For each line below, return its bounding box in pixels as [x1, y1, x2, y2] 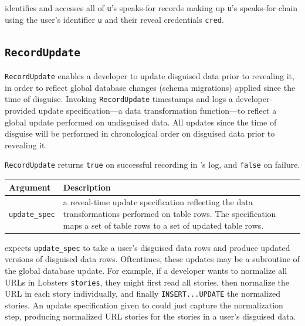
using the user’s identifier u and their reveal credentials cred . [5, 13, 224, 25]
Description [63, 181, 111, 193]
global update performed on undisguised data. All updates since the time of [5, 116, 277, 128]
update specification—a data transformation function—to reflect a [38, 104, 277, 116]
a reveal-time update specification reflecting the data [63, 196, 253, 208]
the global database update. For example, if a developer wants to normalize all [5, 264, 287, 276]
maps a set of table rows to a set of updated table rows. [63, 219, 264, 231]
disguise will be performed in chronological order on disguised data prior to [5, 127, 275, 140]
